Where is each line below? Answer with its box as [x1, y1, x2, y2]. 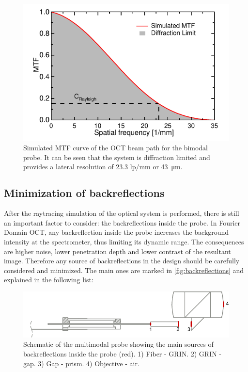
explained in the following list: [4, 275, 93, 285]
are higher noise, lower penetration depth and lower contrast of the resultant [4, 246, 231, 256]
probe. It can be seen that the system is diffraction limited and [23, 152, 210, 162]
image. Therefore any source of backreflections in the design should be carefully [4, 256, 240, 266]
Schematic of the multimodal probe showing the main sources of [23, 339, 214, 349]
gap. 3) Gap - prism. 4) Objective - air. [23, 358, 139, 368]
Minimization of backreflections [4, 185, 165, 200]
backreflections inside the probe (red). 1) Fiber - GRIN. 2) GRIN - [23, 348, 222, 358]
